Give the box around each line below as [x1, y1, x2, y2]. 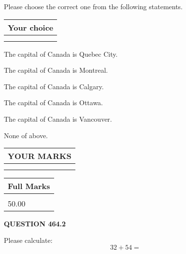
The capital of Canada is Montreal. [4, 65, 108, 75]
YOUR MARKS [8, 150, 72, 162]
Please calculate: [4, 235, 53, 245]
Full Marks [8, 180, 50, 192]
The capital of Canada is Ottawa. [4, 97, 103, 108]
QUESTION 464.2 [4, 219, 66, 229]
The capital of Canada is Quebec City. [4, 48, 118, 59]
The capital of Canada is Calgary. [4, 81, 104, 91]
